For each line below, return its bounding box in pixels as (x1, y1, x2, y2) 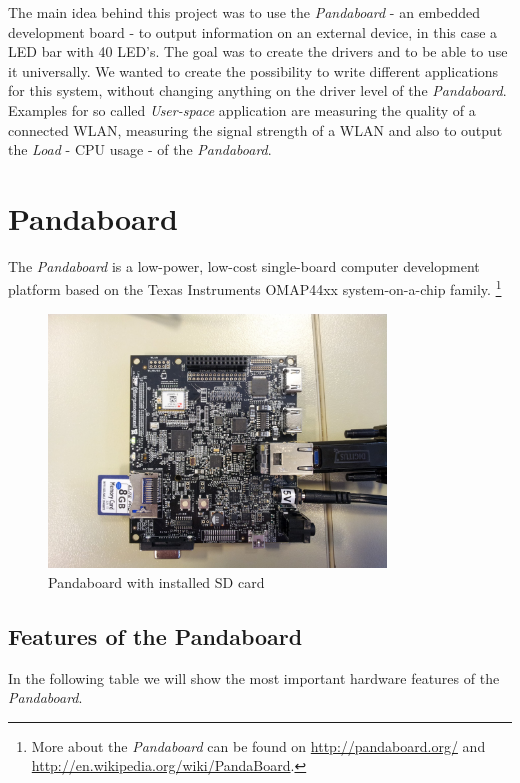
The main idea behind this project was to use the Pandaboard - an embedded (8, 2, 481, 22)
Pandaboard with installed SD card (48, 571, 265, 592)
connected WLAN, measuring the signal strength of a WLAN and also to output (8, 119, 503, 140)
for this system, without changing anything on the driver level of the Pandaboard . (8, 80, 507, 101)
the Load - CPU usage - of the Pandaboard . (8, 139, 272, 160)
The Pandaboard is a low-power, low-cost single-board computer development (8, 255, 480, 276)
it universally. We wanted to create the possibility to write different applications (8, 60, 499, 81)
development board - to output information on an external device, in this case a (8, 21, 498, 42)
